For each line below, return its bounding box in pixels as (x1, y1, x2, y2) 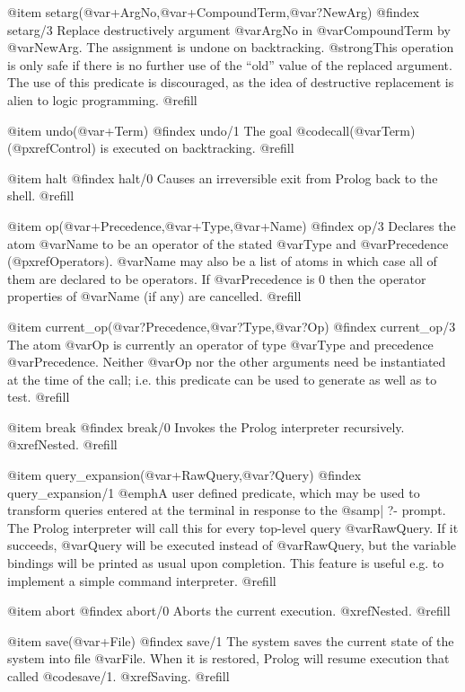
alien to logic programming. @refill (7, 90, 197, 109)
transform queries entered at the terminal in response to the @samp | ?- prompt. (7, 501, 446, 519)
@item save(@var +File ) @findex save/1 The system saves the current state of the (7, 631, 454, 650)
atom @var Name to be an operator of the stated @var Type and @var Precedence (7, 234, 449, 253)
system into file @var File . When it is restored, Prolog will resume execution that (7, 649, 450, 668)
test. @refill (7, 387, 70, 406)
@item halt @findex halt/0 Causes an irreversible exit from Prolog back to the (7, 168, 438, 187)
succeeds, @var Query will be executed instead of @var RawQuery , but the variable (7, 536, 456, 554)
